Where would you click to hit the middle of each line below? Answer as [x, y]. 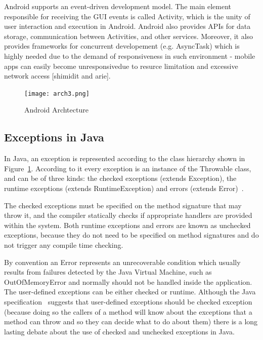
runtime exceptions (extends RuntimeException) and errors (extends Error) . [124, 188]
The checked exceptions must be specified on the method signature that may [123, 205]
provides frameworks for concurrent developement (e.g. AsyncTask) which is [122, 46]
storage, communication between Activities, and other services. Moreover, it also [129, 36]
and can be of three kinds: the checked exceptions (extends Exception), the [120, 178]
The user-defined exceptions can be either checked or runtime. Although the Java [130, 292]
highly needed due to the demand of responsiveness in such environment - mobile [130, 55]
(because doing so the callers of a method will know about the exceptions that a [128, 311]
